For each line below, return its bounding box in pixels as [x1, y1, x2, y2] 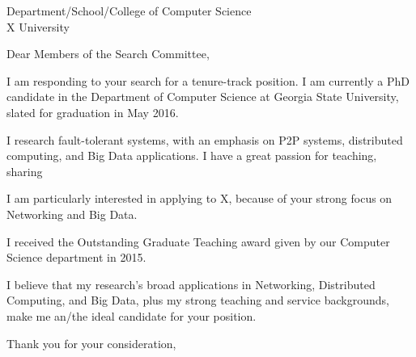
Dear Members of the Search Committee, [6, 45, 210, 62]
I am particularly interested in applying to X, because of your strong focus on [6, 190, 393, 207]
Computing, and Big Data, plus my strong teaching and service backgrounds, [6, 292, 389, 309]
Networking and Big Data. [6, 205, 138, 222]
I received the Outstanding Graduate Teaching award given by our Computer [6, 233, 390, 250]
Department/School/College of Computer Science [6, 2, 252, 19]
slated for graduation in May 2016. [6, 103, 179, 120]
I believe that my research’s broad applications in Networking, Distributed [6, 275, 376, 292]
